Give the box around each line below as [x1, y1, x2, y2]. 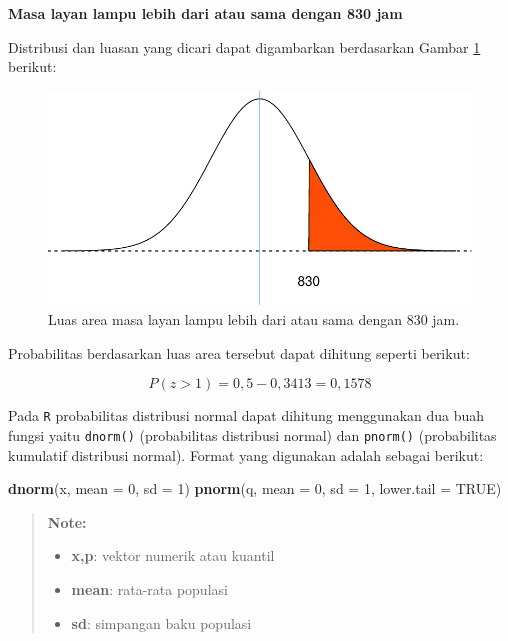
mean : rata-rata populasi [71, 578, 228, 599]
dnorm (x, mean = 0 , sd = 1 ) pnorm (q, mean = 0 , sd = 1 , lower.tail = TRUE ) [8, 478, 502, 499]
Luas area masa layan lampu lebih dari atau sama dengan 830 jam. [48, 309, 460, 330]
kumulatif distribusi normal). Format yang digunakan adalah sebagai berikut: [8, 444, 484, 465]
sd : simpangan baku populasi [71, 612, 252, 633]
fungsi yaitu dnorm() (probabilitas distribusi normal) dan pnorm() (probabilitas [8, 424, 497, 445]
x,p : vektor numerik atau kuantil [71, 545, 275, 566]
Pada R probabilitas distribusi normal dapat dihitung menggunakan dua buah [8, 405, 485, 426]
